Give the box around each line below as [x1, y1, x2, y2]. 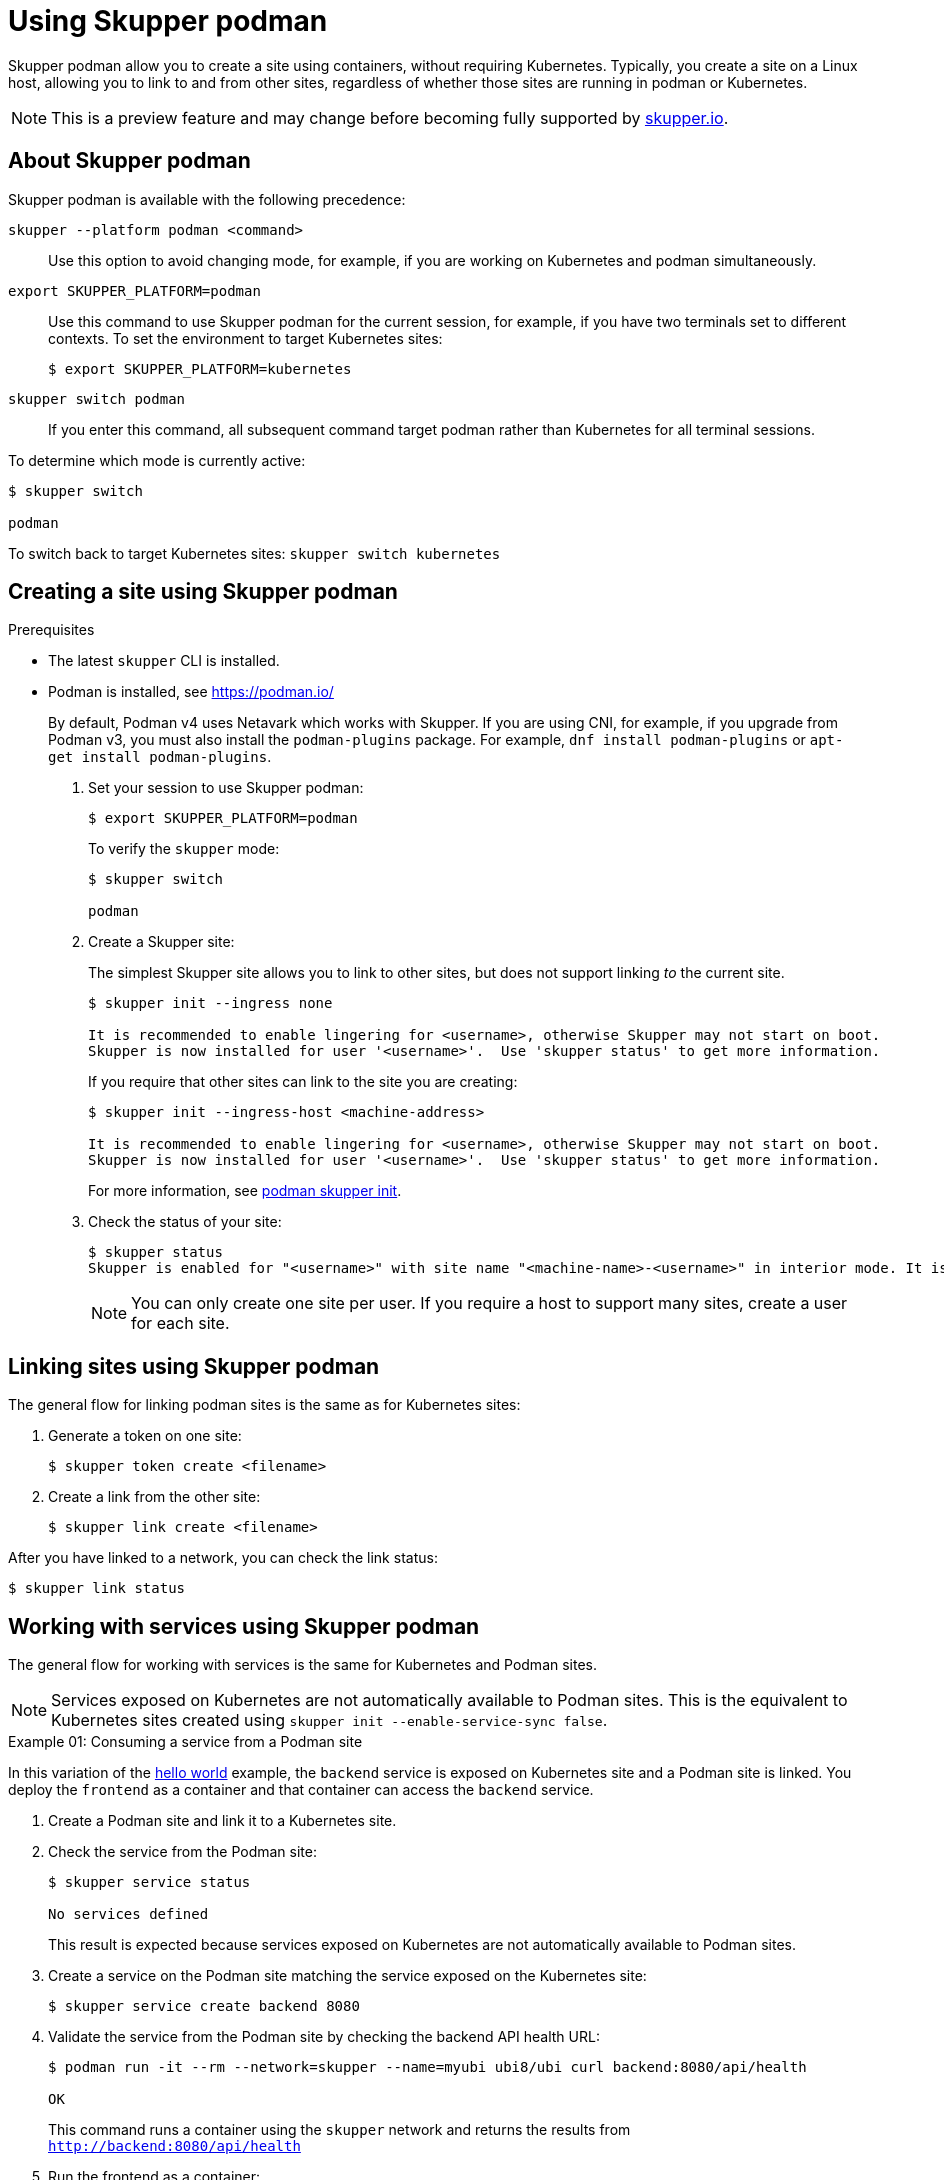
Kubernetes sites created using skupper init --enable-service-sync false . [51, 1710, 608, 1731]
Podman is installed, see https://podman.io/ [48, 683, 334, 701]
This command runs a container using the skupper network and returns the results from [48, 2121, 631, 2139]
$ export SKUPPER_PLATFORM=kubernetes [48, 360, 352, 377]
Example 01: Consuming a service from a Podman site [8, 1733, 363, 1751]
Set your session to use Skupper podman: [88, 779, 364, 797]
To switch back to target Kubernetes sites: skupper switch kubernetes [8, 544, 501, 562]
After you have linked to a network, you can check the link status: [8, 1549, 438, 1567]
